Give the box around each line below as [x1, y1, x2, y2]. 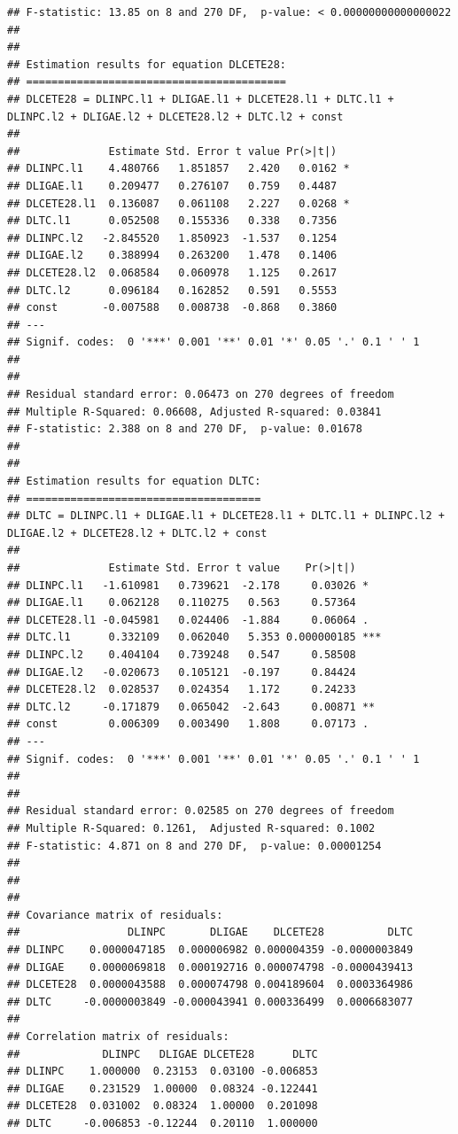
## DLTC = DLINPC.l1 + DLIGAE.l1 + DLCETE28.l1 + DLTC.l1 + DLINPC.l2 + [7, 509, 445, 523]
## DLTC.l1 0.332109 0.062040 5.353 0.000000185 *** [7, 631, 382, 644]
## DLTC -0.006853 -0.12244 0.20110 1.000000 [7, 1117, 318, 1130]
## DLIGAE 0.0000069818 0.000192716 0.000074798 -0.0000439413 [7, 960, 414, 974]
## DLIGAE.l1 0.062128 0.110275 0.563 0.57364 [7, 596, 356, 610]
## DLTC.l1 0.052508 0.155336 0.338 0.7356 [7, 214, 338, 228]
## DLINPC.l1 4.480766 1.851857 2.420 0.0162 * [7, 162, 350, 175]
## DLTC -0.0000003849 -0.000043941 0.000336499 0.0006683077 [7, 995, 414, 1008]
